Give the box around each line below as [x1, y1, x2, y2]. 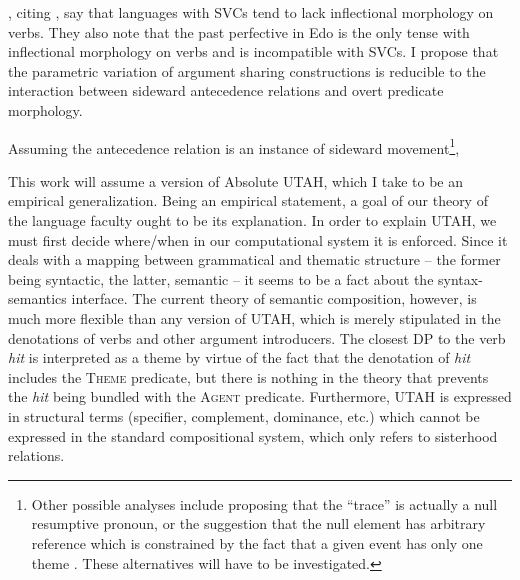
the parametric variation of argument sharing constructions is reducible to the [8, 60, 486, 81]
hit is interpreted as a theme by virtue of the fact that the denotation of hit [8, 347, 471, 368]
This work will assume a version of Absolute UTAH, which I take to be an [8, 170, 464, 191]
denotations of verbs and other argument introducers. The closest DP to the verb [8, 327, 506, 348]
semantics [8, 288, 67, 309]
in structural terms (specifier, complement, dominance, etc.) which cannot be [8, 405, 480, 426]
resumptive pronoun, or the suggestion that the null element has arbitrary [31, 513, 486, 534]
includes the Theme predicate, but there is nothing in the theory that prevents [8, 366, 489, 387]
